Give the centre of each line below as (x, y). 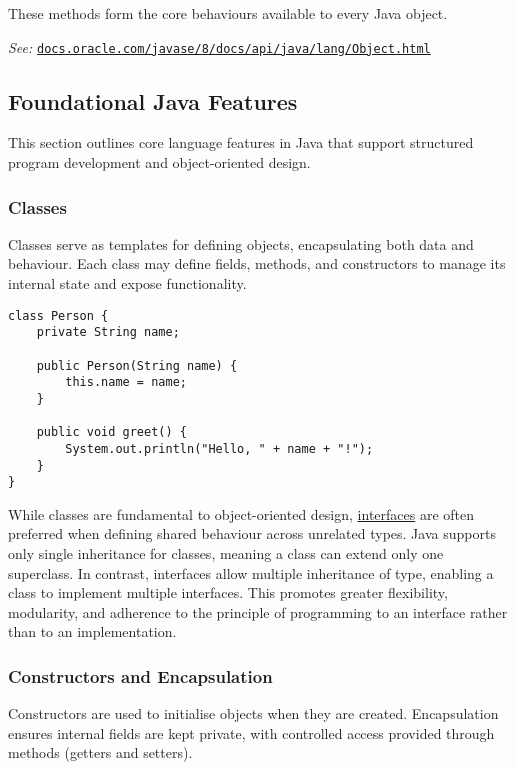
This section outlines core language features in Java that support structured (241, 142)
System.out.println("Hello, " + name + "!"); (219, 448)
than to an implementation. (92, 631)
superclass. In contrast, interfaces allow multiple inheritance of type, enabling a (251, 572)
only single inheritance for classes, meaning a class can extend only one (226, 553)
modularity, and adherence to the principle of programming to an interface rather (258, 611)
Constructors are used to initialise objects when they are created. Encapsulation (253, 713)
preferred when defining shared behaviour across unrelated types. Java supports (252, 533)
